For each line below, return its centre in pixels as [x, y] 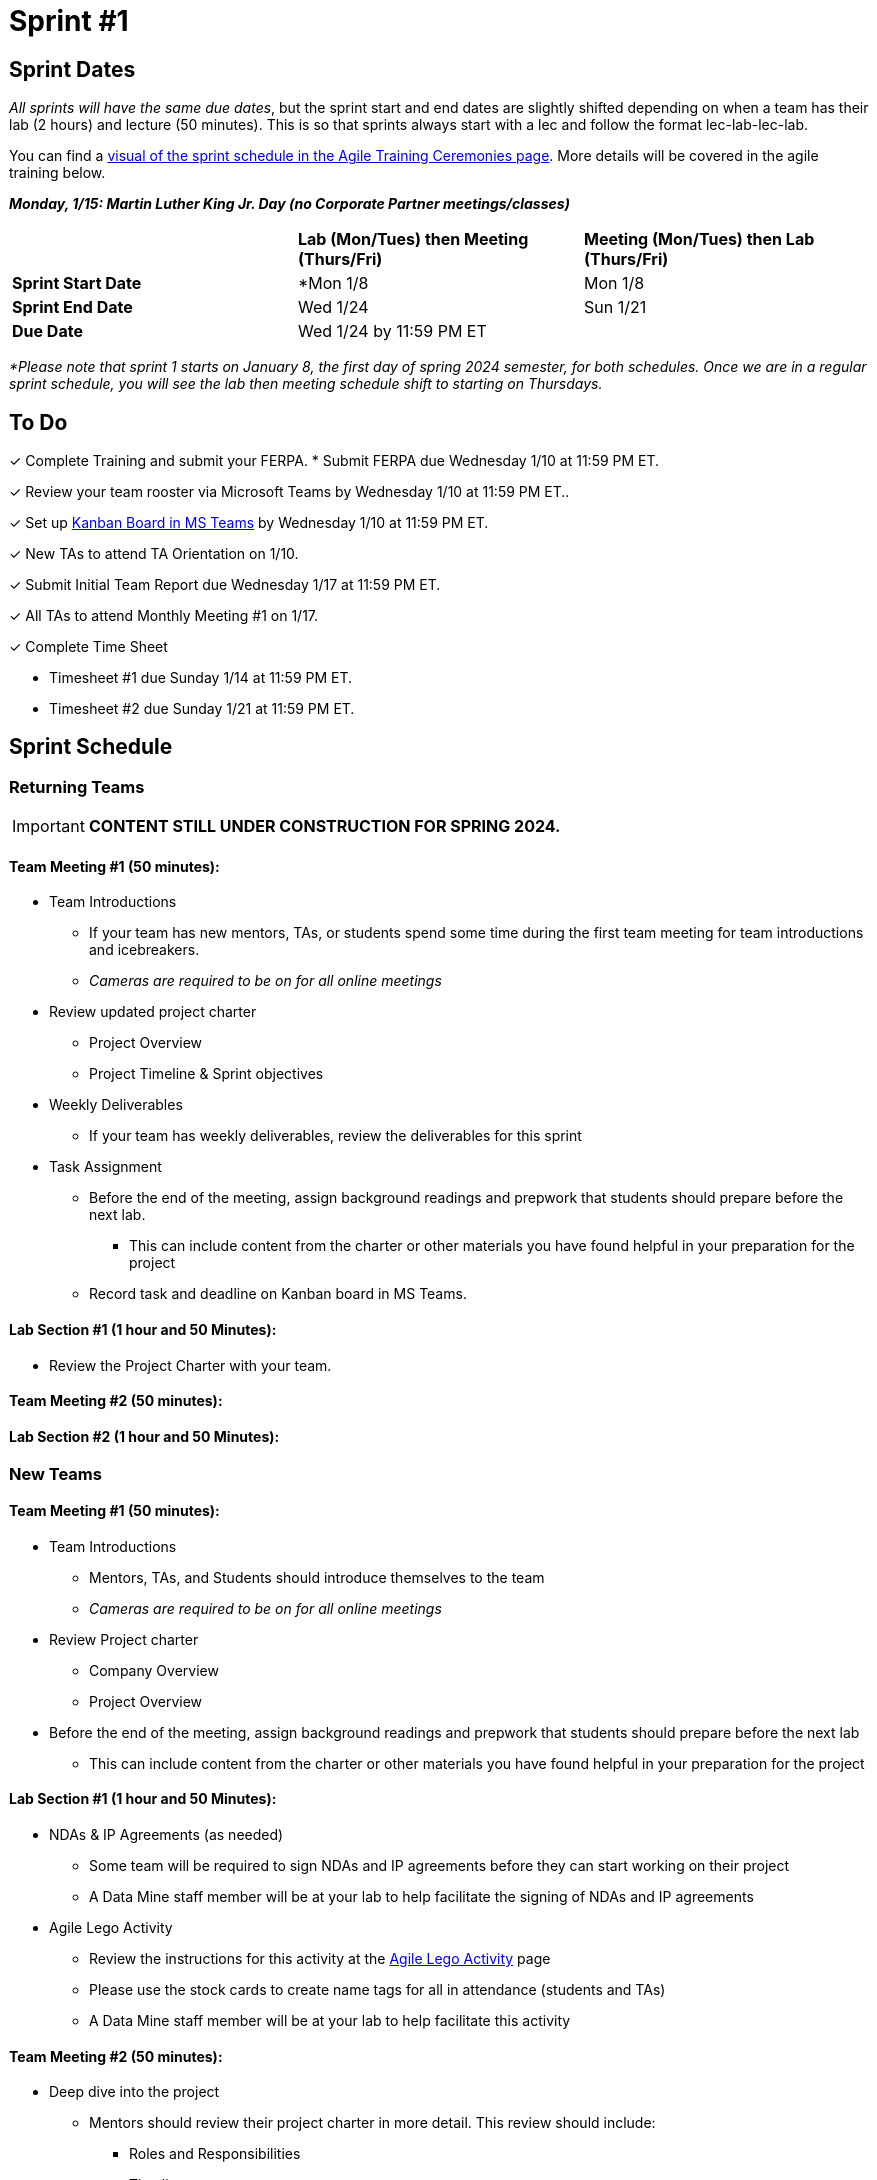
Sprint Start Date [77, 283]
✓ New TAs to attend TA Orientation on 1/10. [154, 554]
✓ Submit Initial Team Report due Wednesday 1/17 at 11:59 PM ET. [225, 585]
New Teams [55, 1473]
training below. [57, 173]
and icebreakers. [144, 950]
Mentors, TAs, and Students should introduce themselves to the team [317, 1577]
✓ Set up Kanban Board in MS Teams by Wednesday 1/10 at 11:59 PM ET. [249, 523]
